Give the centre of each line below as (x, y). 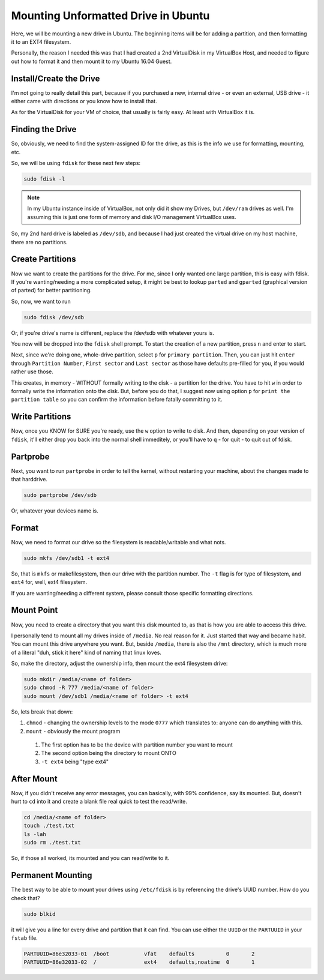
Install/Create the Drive (55, 78)
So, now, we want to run (41, 301)
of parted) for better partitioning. (52, 290)
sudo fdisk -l (44, 179)
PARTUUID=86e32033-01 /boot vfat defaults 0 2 (139, 954)
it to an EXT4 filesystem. (41, 41)
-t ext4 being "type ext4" (75, 762)
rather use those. (32, 371)
